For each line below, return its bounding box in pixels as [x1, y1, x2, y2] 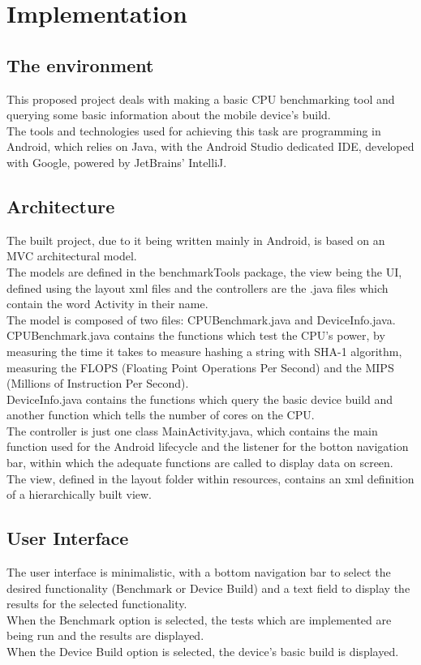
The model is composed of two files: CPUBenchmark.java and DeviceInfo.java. [6, 311, 396, 328]
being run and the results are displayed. [6, 627, 204, 644]
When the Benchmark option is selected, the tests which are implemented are [6, 611, 392, 628]
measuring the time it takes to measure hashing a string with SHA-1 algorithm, [6, 342, 402, 359]
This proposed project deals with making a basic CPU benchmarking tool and [6, 90, 395, 107]
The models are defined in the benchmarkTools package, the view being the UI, [6, 263, 402, 280]
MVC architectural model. [6, 247, 137, 264]
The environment [6, 52, 154, 77]
